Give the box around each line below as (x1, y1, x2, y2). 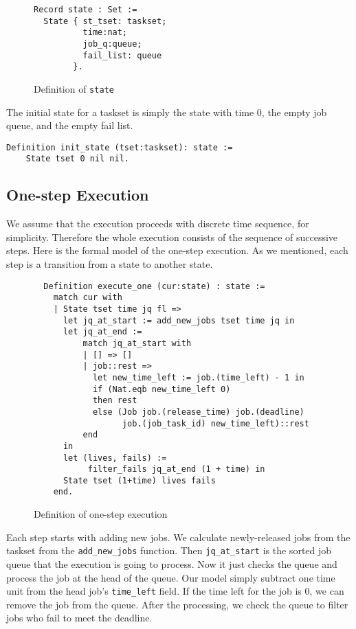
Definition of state (34, 81, 114, 95)
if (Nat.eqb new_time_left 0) (92, 384, 231, 394)
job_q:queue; (82, 38, 142, 49)
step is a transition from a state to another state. (6, 257, 213, 271)
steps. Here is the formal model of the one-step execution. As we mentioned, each (6, 243, 348, 258)
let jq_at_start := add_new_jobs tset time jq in (63, 315, 295, 325)
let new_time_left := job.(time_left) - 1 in (92, 372, 304, 382)
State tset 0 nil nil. (25, 154, 129, 164)
